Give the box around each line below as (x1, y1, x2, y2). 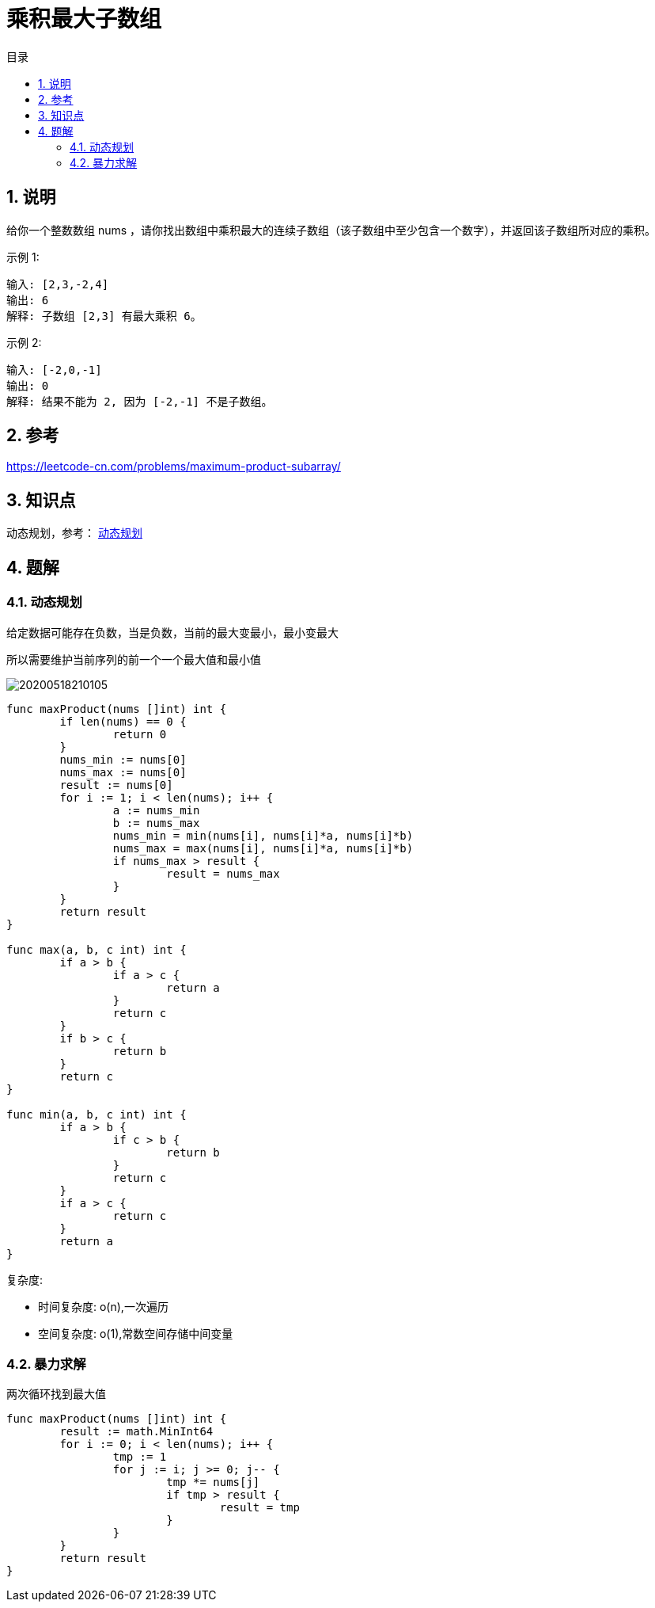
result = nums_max (166, 867, 280, 880)
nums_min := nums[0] (59, 753, 187, 766)
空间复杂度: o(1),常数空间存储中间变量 (38, 1326, 233, 1340)
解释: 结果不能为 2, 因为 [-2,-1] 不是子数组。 (6, 394, 273, 408)
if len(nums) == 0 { (59, 714, 187, 728)
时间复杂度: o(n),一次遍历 (38, 1299, 168, 1313)
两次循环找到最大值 (6, 1387, 106, 1401)
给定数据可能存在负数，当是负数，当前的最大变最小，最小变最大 (6, 625, 339, 639)
